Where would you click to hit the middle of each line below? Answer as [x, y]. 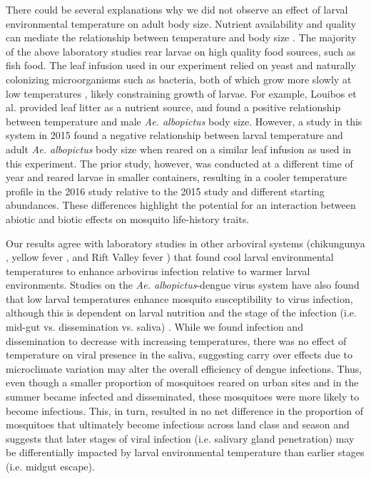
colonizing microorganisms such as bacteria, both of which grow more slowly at [179, 79]
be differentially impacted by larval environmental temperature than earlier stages [185, 452]
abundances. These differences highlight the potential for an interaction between [181, 205]
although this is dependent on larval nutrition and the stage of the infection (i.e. [181, 313]
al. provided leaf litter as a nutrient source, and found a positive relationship [173, 107]
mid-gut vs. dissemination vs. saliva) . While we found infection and [154, 327]
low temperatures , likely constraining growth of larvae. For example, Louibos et [181, 93]
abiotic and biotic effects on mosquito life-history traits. [128, 218]
